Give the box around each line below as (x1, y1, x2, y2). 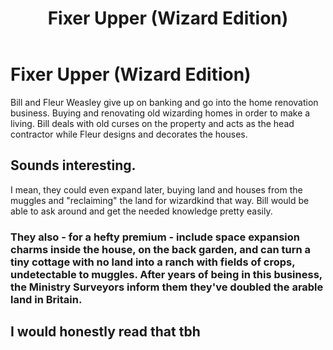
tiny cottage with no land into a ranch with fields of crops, (10, 255, 296, 269)
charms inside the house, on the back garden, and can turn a (10, 242, 311, 256)
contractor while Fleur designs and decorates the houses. (10, 128, 248, 140)
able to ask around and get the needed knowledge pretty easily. (10, 205, 273, 217)
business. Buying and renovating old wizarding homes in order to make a (10, 107, 311, 119)
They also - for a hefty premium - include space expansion (10, 230, 301, 244)
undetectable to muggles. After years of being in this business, (10, 267, 323, 281)
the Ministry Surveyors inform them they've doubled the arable (10, 280, 324, 294)
